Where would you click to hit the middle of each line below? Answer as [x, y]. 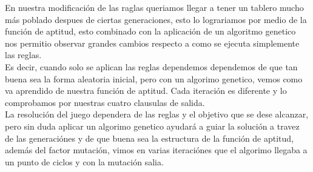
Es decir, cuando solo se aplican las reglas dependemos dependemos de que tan [151, 66]
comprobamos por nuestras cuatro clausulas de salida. [105, 102]
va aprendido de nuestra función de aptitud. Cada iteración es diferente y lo [146, 91]
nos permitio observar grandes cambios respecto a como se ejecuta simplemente [152, 43]
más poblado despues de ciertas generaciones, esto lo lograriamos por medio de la [156, 19]
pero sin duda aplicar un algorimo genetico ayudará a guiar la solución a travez [152, 126]
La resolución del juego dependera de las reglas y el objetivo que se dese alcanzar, [157, 114]
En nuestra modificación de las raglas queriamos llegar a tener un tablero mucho [154, 7]
